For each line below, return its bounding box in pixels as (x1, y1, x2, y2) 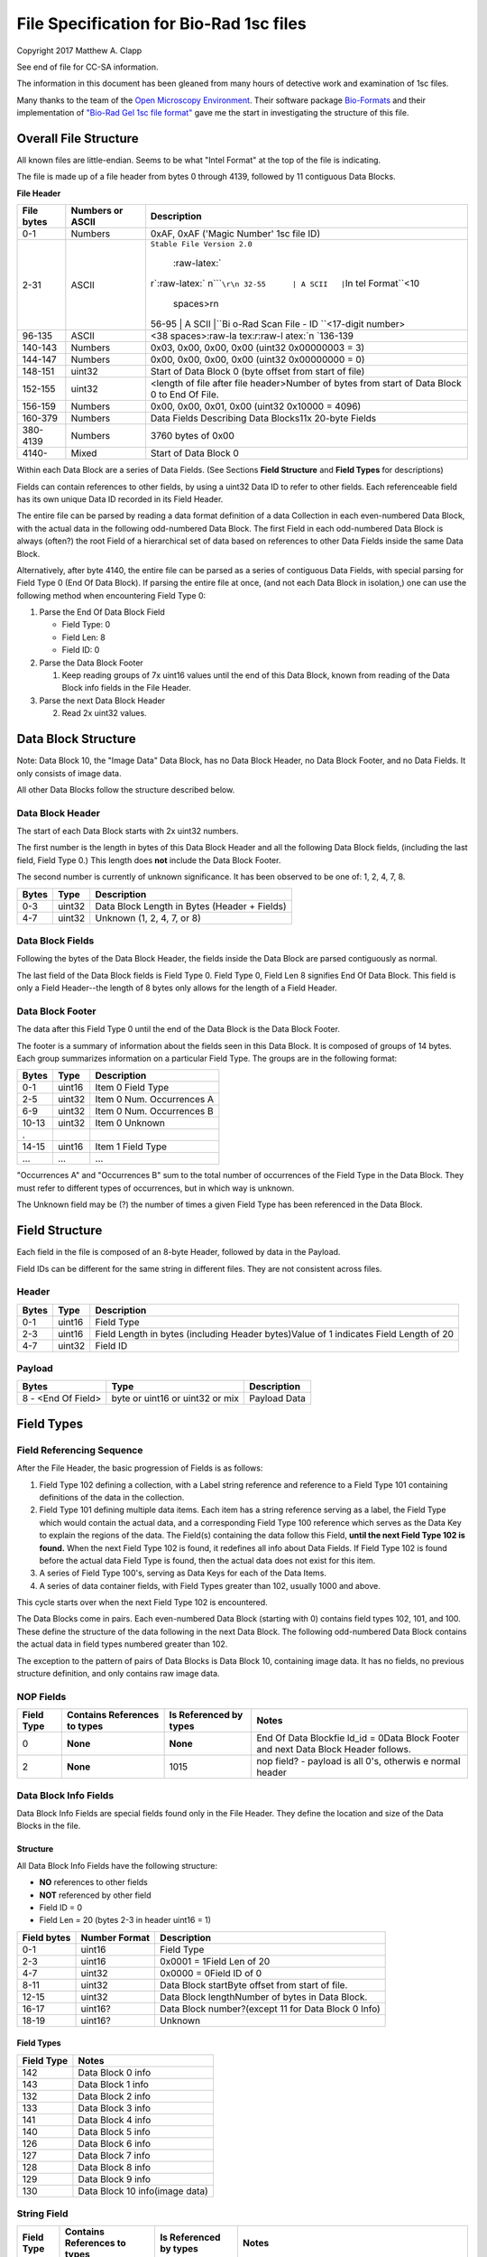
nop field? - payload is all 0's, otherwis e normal (256, 1755, 461, 1768)
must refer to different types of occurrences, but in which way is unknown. (16, 1183, 295, 1194)
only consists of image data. (16, 767, 122, 778)
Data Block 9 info (78, 2172, 152, 2185)
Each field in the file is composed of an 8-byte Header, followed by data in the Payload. (16, 1247, 341, 1258)
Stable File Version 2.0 (150, 239, 253, 249)
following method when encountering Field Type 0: (16, 590, 207, 600)
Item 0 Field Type (95, 1082, 170, 1094)
